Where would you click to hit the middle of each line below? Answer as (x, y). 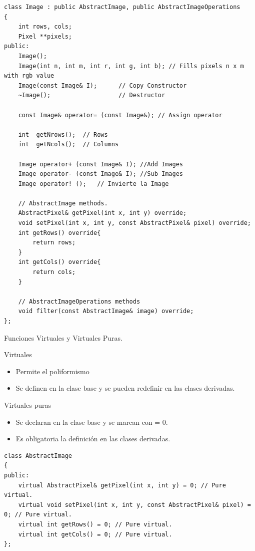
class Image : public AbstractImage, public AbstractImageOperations (122, 7)
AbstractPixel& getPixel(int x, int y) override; (102, 213)
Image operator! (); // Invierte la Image (93, 184)
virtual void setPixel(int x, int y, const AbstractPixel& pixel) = (134, 505)
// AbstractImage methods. (63, 203)
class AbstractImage (38, 456)
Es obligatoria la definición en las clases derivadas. (93, 439)
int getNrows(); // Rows (63, 134)
